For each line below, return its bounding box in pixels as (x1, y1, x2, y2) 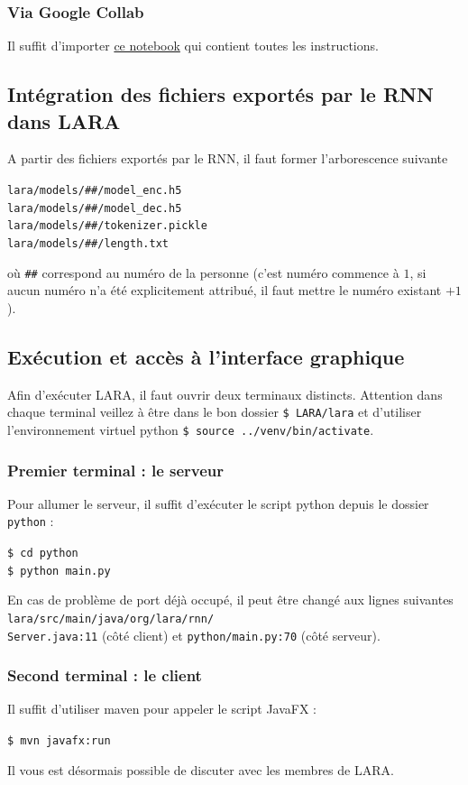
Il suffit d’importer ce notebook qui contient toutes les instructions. (7, 36, 379, 55)
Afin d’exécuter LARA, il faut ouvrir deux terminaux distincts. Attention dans (7, 384, 443, 403)
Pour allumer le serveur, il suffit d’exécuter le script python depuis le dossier (7, 494, 429, 513)
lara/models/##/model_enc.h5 (7, 184, 182, 197)
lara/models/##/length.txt (7, 236, 169, 250)
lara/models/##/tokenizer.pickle (7, 219, 207, 233)
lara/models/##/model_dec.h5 (7, 201, 182, 215)
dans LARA (7, 106, 121, 134)
